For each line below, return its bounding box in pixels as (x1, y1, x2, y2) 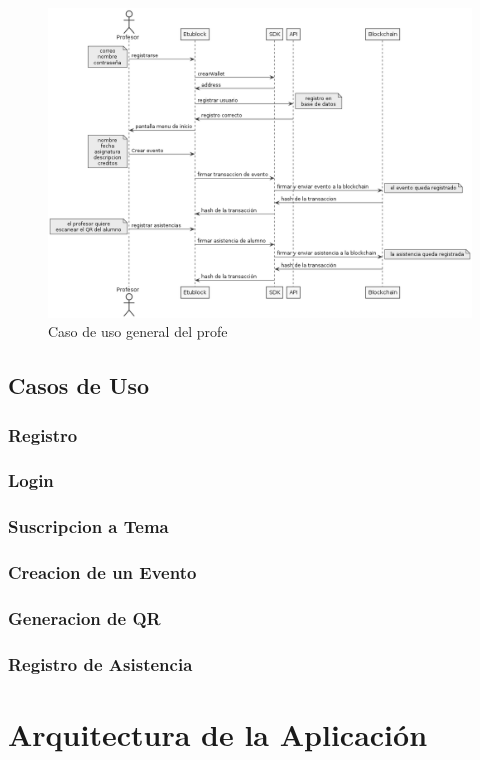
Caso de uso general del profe (48, 321, 228, 342)
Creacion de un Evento (8, 560, 197, 585)
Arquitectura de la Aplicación (8, 713, 428, 754)
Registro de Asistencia (8, 651, 193, 676)
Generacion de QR (8, 605, 161, 630)
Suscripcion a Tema (8, 514, 169, 539)
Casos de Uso (8, 370, 150, 401)
